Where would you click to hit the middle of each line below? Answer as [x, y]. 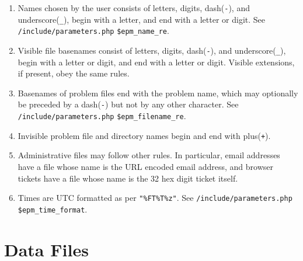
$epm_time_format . [53, 209]
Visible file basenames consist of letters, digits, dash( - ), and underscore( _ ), [152, 50]
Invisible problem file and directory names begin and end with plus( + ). [144, 135]
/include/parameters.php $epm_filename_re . [102, 116]
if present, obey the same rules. [74, 73]
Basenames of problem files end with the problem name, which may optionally [158, 93]
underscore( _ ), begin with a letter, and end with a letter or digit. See [141, 19]
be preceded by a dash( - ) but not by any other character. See [128, 104]
